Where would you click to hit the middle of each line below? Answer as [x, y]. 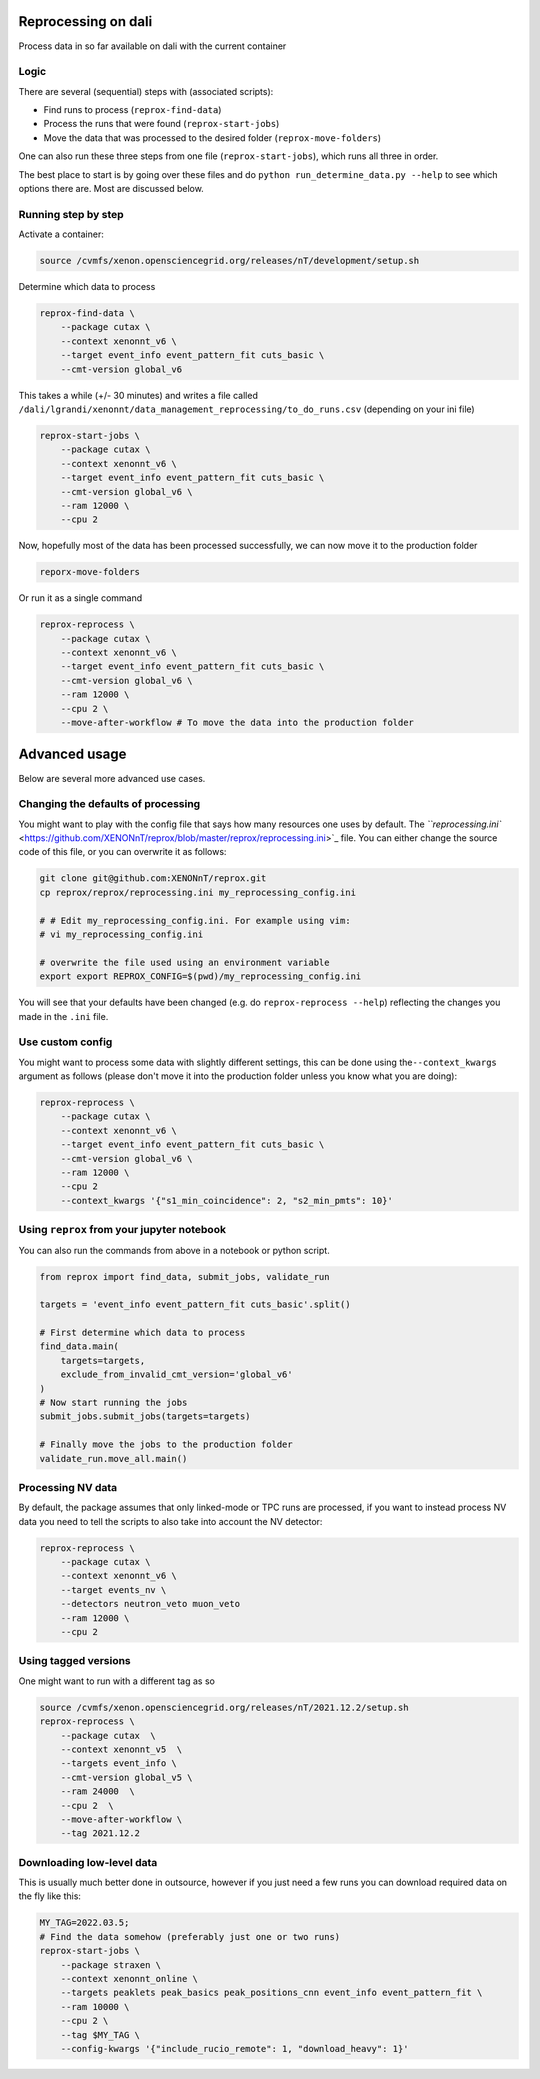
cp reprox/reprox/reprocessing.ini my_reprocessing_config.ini [198, 892]
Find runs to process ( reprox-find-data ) [132, 110]
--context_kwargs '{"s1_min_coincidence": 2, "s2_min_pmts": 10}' [227, 1200]
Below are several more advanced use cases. [112, 778]
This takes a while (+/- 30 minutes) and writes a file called [138, 395]
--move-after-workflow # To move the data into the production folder [237, 723]
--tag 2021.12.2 [100, 1833]
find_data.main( [79, 1346]
